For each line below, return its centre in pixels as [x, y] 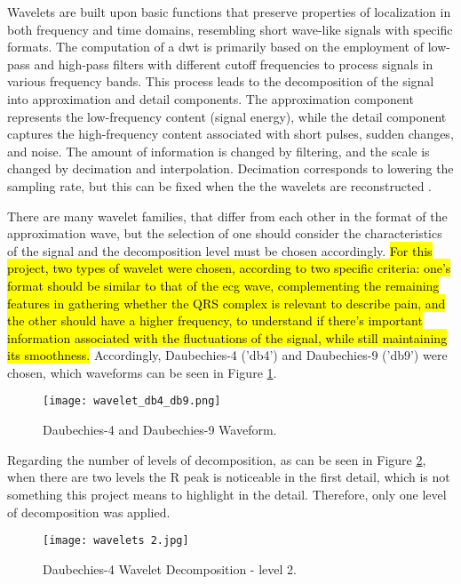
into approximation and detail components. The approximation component [211, 98]
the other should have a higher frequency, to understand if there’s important [215, 320]
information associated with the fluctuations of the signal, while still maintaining [227, 337]
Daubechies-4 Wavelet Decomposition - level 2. [170, 568]
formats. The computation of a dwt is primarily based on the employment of [215, 47]
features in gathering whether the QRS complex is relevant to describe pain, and [227, 303]
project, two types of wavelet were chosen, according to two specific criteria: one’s [229, 268]
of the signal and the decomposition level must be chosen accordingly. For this [220, 250]
